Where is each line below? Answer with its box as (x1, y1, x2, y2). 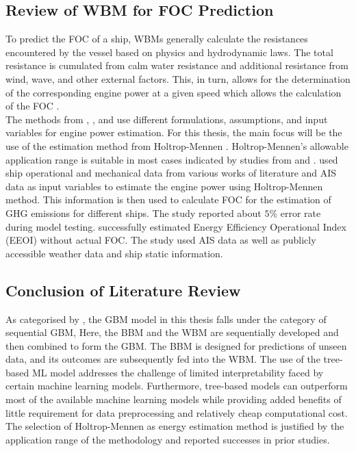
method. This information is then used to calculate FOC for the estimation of (5, 192, 331, 207)
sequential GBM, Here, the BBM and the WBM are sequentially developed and (5, 325, 339, 339)
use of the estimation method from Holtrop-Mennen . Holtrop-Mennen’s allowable (5, 138, 348, 153)
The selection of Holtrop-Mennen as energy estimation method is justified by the (5, 419, 344, 433)
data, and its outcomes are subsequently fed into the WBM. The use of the (5, 352, 320, 366)
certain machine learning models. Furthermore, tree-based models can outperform (5, 378, 348, 393)
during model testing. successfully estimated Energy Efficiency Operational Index (5, 219, 346, 233)
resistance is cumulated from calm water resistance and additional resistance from (5, 58, 348, 73)
